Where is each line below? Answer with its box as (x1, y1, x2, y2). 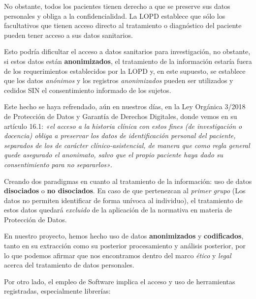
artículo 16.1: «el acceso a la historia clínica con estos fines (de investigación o (4, 120, 242, 131)
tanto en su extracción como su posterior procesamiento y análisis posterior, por (4, 240, 246, 251)
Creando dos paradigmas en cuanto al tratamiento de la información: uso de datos (4, 176, 252, 186)
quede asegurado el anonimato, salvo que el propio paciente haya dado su (4, 149, 224, 160)
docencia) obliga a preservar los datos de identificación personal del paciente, (4, 130, 236, 141)
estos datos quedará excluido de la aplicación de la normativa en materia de (4, 205, 232, 215)
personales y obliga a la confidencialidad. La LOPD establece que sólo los (4, 10, 225, 21)
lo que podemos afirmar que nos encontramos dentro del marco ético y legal (4, 250, 231, 260)
